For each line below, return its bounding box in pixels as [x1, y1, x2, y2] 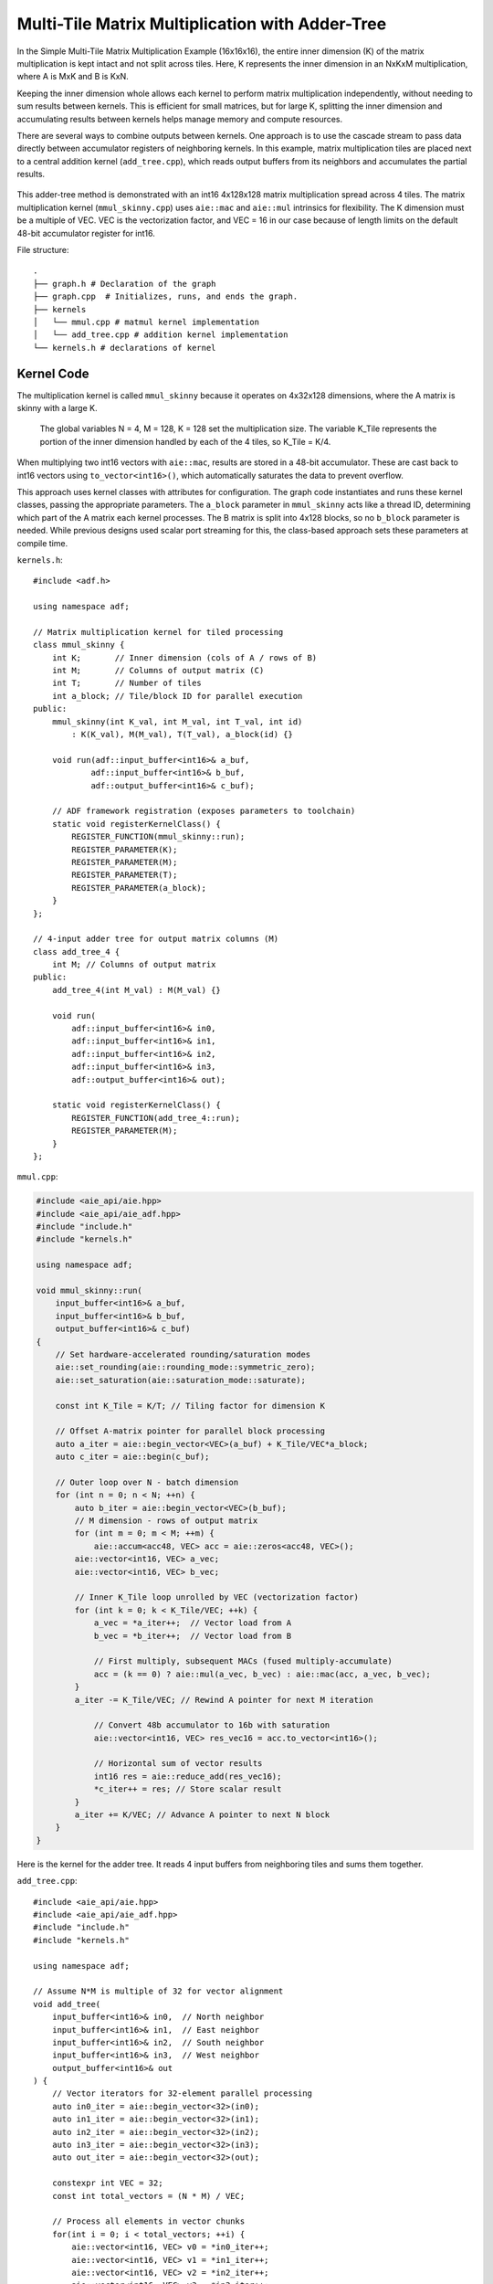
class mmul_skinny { [33, 640, 125, 650]
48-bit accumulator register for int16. [16, 227, 155, 238]
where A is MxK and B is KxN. [16, 71, 130, 82]
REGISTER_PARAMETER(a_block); [71, 883, 207, 893]
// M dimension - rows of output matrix [74, 1516, 258, 1526]
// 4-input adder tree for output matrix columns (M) [33, 934, 278, 945]
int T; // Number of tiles [51, 678, 203, 689]
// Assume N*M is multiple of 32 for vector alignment [33, 1986, 284, 1996]
